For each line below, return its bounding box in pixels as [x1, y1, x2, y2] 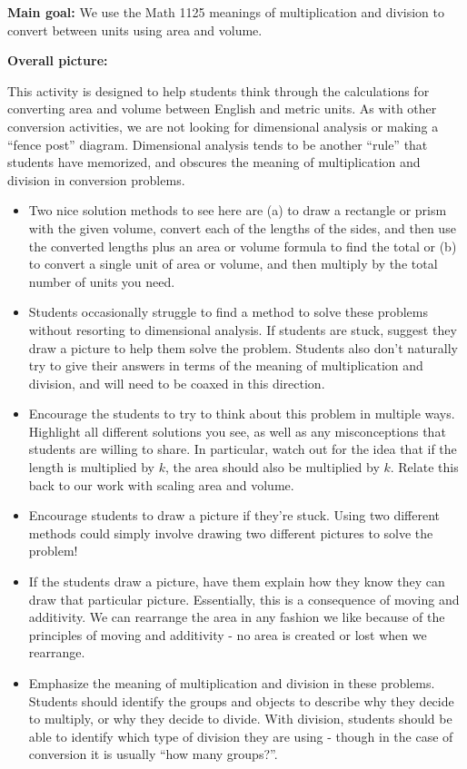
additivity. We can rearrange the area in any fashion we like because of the [28, 607, 445, 626]
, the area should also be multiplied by [164, 458, 380, 477]
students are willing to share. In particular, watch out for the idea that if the [28, 439, 457, 458]
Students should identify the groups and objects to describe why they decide [28, 691, 454, 710]
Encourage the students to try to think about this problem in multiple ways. [28, 404, 455, 423]
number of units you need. [28, 271, 175, 291]
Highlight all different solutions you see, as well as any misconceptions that [28, 421, 446, 440]
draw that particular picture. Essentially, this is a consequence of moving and [28, 589, 460, 608]
